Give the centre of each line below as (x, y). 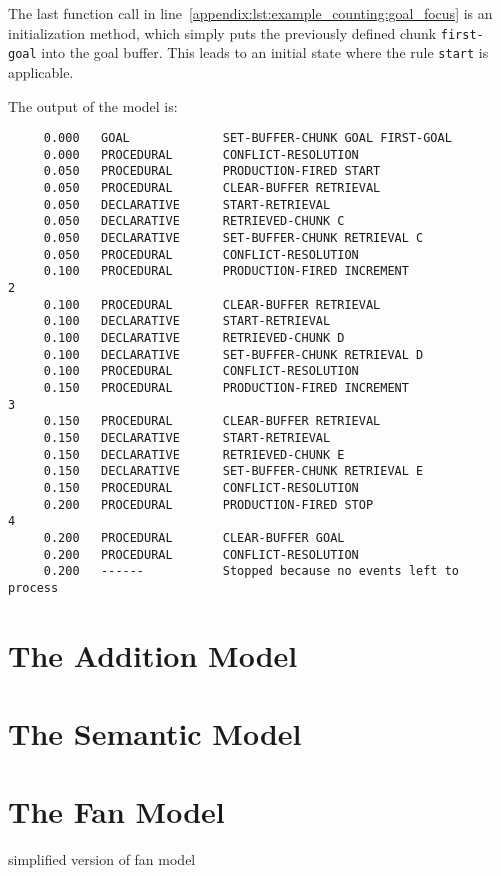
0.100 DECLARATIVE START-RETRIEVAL (187, 321)
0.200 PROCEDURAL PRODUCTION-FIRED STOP (208, 504)
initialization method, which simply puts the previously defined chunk (222, 32)
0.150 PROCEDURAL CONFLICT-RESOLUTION (201, 487)
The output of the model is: (93, 105)
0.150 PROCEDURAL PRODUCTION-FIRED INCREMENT (226, 387)
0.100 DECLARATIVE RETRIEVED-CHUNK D (194, 337)
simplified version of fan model (102, 859)
